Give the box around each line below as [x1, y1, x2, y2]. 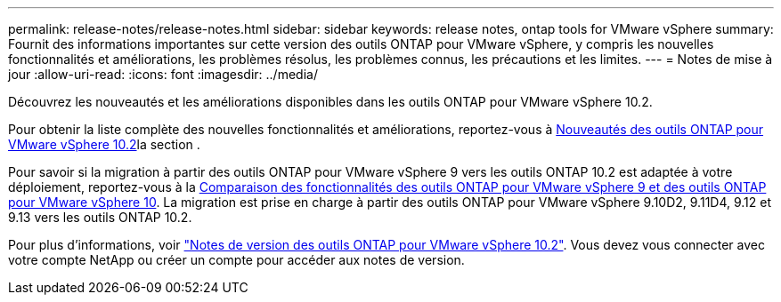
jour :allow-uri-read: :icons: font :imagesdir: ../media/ [8, 67, 318, 82]
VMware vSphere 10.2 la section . [8, 137, 200, 152]
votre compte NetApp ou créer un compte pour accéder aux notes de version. [8, 252, 465, 267]
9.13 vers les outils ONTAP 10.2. [8, 210, 192, 225]
